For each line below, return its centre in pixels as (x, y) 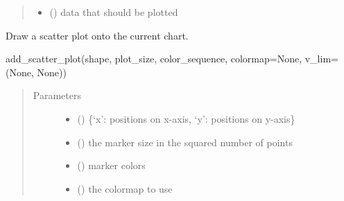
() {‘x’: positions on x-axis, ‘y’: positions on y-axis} (186, 118)
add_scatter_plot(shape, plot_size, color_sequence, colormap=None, (154, 59)
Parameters (57, 95)
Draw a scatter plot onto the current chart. (97, 35)
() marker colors (111, 165)
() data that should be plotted (114, 12)
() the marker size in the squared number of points (185, 142)
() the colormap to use (125, 188)
